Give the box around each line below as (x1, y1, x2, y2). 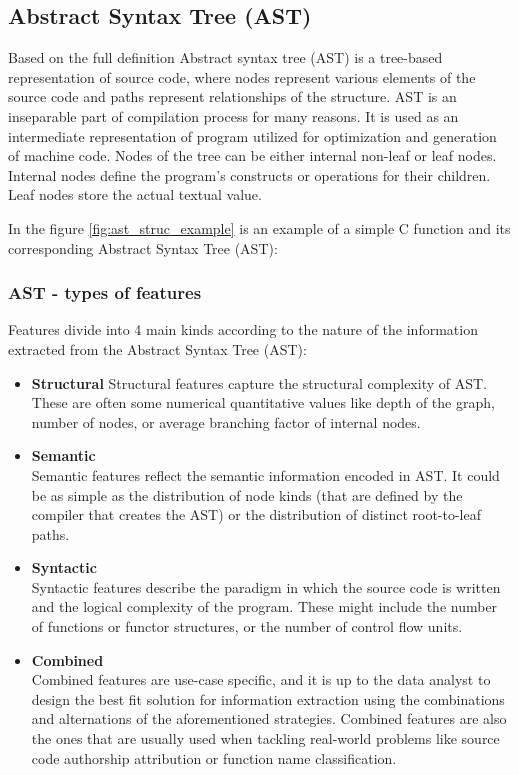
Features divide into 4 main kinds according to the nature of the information (8, 319, 478, 340)
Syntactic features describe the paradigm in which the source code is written (31, 576, 501, 597)
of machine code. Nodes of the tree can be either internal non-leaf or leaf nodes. (8, 145, 497, 166)
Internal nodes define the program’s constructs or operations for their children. (8, 164, 491, 185)
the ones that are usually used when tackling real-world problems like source (31, 728, 500, 749)
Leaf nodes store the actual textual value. (8, 184, 262, 205)
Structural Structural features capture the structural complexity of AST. (31, 372, 487, 393)
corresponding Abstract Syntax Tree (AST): (8, 237, 278, 258)
